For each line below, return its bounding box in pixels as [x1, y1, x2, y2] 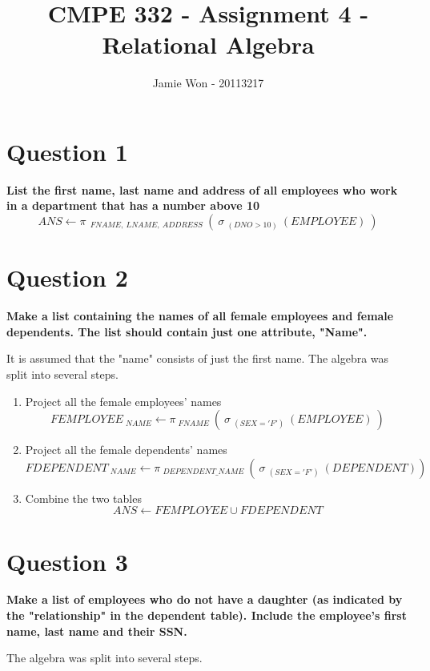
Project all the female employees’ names [25, 392, 222, 409]
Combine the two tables [25, 489, 142, 506]
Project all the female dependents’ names [25, 441, 227, 458]
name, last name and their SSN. [6, 622, 187, 639]
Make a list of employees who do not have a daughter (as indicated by [6, 591, 403, 608]
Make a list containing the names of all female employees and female [6, 307, 394, 324]
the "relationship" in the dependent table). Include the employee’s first [6, 607, 407, 624]
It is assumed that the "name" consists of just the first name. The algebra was [6, 350, 389, 367]
